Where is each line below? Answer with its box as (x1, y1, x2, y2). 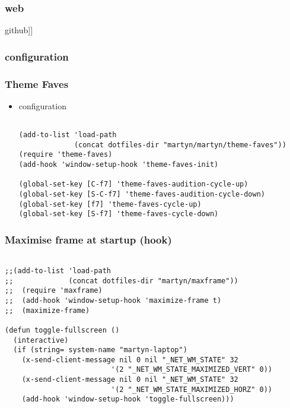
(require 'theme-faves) (18, 150, 113, 159)
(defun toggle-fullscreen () (5, 325, 120, 334)
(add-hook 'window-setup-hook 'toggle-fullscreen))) (21, 395, 234, 404)
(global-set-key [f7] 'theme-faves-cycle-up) (18, 200, 202, 208)
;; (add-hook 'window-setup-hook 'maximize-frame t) (5, 296, 222, 305)
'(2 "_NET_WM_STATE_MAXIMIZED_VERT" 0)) (110, 365, 273, 374)
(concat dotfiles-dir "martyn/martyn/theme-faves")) (74, 140, 286, 149)
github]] (5, 24, 33, 36)
